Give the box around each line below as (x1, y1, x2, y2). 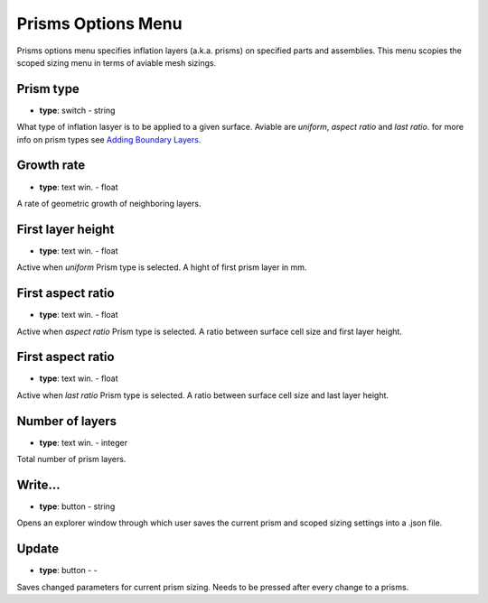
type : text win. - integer (39, 437, 128, 448)
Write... (16, 477, 61, 492)
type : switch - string (39, 105, 116, 116)
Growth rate (16, 158, 86, 173)
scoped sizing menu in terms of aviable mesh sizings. (16, 57, 217, 68)
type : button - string (39, 501, 116, 512)
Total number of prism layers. (16, 454, 127, 465)
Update (16, 542, 60, 557)
